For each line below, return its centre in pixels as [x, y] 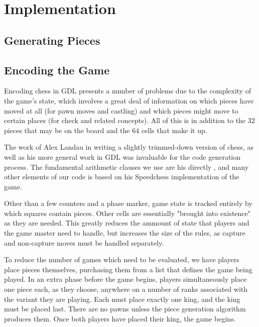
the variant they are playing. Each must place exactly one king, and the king [122, 299]
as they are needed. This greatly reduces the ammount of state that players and [127, 223]
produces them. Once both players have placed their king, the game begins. [120, 318]
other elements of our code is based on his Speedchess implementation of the [122, 177]
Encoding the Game [57, 70]
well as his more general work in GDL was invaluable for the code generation [122, 156]
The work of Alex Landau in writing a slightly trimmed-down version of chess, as [129, 147]
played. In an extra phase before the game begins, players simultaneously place [125, 279]
